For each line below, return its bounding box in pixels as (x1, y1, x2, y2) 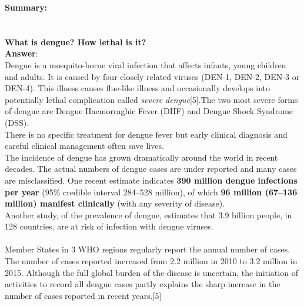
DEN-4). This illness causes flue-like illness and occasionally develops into (5, 82, 270, 94)
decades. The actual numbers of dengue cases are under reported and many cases (5, 162, 297, 175)
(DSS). (5, 116, 29, 128)
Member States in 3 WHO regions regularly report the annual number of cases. (5, 243, 290, 255)
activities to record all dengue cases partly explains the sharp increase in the (5, 278, 280, 290)
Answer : (5, 47, 38, 59)
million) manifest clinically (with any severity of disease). (5, 197, 225, 209)
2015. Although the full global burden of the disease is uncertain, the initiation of (5, 266, 298, 278)
